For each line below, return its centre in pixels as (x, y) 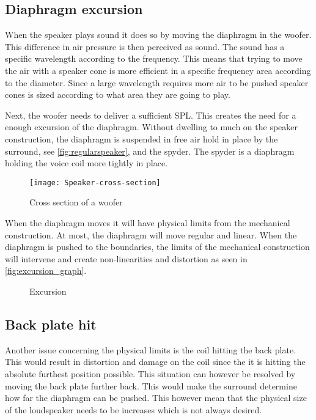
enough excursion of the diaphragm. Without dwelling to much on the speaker (152, 127)
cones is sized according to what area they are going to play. (118, 94)
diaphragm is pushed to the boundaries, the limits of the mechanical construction (157, 247)
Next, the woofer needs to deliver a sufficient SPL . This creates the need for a (151, 115)
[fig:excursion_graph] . (46, 271)
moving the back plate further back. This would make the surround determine (151, 385)
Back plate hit (51, 324)
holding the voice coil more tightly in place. (86, 163)
